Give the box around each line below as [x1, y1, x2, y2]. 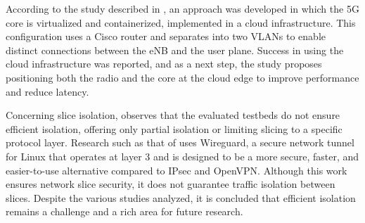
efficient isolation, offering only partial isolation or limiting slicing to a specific [6, 121, 342, 136]
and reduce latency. [6, 84, 89, 98]
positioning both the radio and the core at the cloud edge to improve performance [6, 70, 359, 84]
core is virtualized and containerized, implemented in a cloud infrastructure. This [6, 15, 356, 30]
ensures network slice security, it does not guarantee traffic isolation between [6, 177, 335, 191]
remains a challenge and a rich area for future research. [6, 204, 243, 219]
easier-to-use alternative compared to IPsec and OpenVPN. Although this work [6, 163, 347, 177]
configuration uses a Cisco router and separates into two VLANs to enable [6, 29, 326, 44]
